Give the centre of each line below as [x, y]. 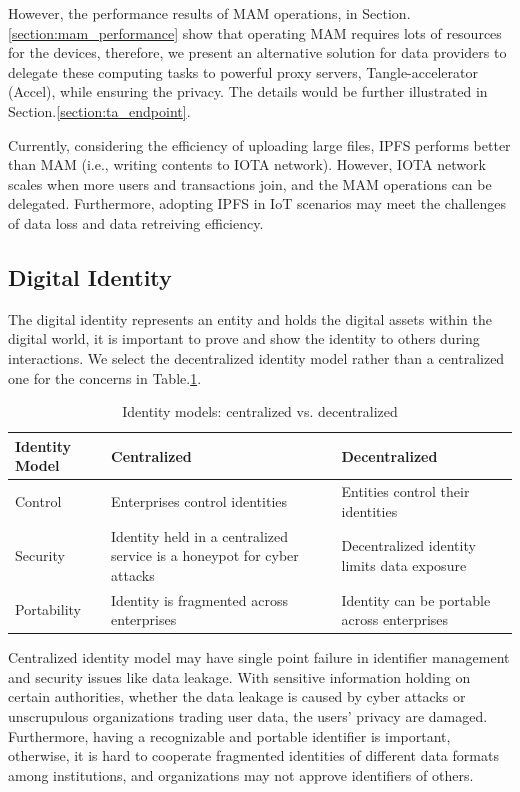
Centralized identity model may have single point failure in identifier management [259, 657]
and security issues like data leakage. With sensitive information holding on [239, 676]
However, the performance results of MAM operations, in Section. [209, 13]
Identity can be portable [416, 599]
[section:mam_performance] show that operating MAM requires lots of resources [255, 32]
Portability [48, 609]
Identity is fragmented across [199, 599]
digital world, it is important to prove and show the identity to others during [244, 338]
